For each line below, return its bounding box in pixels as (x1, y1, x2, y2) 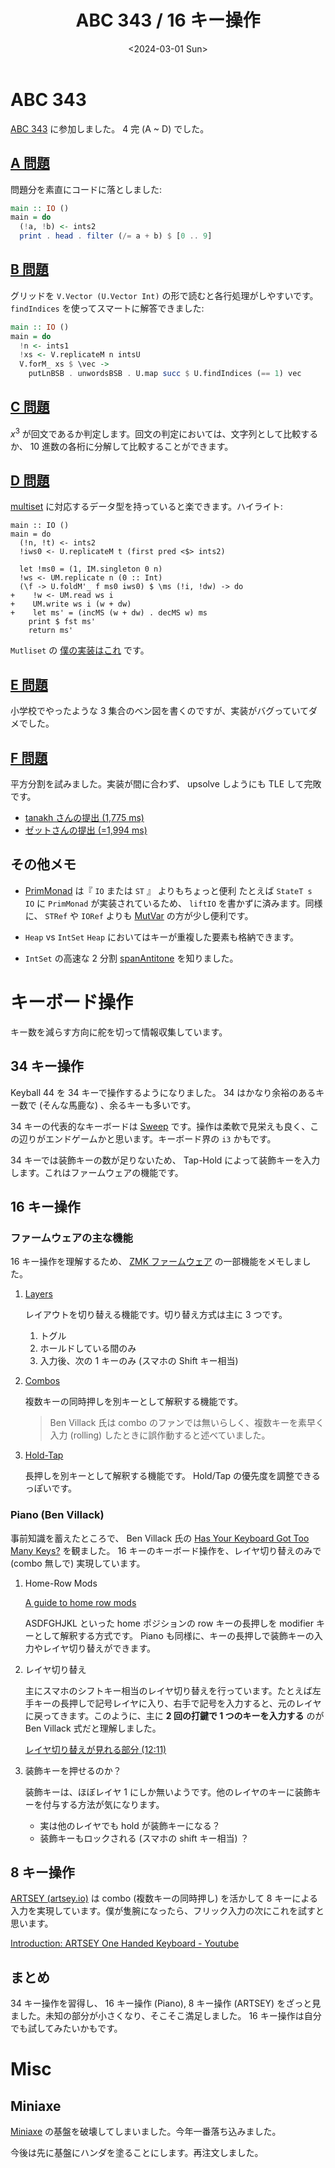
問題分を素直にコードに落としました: (10, 183, 163, 195)
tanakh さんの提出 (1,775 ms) (24, 811, 145, 823)
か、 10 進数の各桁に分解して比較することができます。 (10, 440, 234, 452)
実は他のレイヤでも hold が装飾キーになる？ (39, 1819, 221, 1831)
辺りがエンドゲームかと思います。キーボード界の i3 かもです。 (18, 1132, 277, 1145)
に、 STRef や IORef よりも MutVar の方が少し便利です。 (24, 909, 254, 921)
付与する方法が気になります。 (42, 1798, 165, 1810)
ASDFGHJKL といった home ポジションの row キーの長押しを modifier (24, 1617, 314, 1629)
